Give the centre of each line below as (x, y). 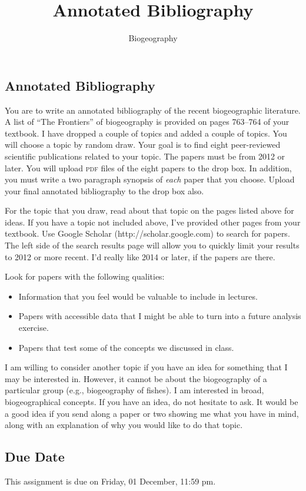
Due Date (35, 457)
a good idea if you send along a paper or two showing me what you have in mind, (152, 413)
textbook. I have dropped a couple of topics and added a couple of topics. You (146, 133)
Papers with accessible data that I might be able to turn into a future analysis (160, 316)
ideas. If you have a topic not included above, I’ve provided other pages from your (153, 222)
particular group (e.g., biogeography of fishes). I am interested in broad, (134, 390)
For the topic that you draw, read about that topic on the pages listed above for (149, 210)
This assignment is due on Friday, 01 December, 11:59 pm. (110, 481)
